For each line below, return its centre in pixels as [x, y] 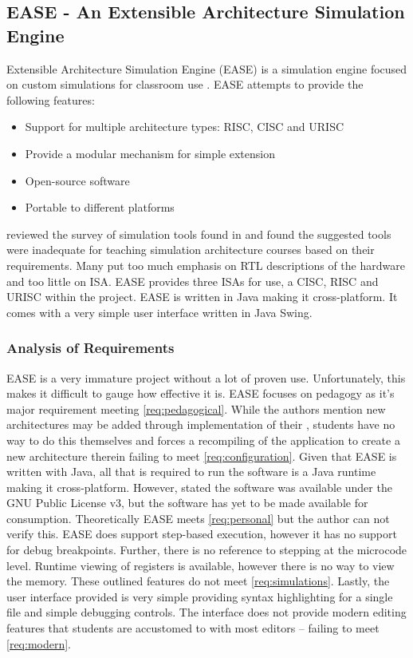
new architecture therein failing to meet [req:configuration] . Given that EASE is [202, 456]
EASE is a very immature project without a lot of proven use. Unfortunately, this [206, 377]
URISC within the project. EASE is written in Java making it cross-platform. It [202, 297]
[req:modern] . [39, 643]
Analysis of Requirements [90, 348]
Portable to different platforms [100, 207]
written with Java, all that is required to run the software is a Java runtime [191, 472]
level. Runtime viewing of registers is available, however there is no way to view [201, 565]
